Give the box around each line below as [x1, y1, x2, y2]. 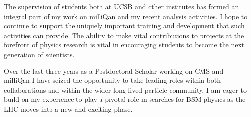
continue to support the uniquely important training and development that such [4, 20, 245, 31]
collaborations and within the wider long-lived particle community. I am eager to [4, 84, 247, 95]
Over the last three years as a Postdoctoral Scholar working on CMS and [4, 65, 224, 76]
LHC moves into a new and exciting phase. [4, 103, 133, 114]
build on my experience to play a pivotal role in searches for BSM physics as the [4, 94, 246, 104]
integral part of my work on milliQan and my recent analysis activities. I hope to [4, 11, 248, 21]
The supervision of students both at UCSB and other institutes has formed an [4, 1, 239, 11]
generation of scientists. [4, 49, 75, 59]
